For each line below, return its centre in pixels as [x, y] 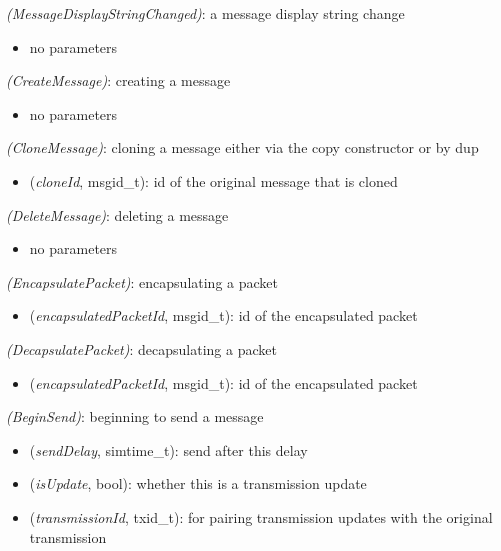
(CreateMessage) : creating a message [118, 80]
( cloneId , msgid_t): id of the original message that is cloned [213, 180]
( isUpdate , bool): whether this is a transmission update [198, 483]
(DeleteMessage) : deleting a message [117, 214]
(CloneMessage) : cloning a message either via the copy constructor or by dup [242, 147]
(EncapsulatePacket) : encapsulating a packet [142, 281]
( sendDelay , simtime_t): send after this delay [168, 449]
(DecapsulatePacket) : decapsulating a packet [141, 348]
